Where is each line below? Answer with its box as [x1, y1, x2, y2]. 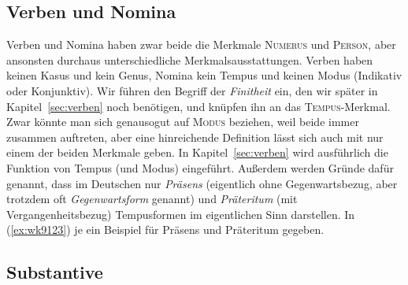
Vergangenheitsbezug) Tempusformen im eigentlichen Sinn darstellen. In [6, 205, 355, 222]
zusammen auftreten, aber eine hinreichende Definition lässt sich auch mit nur [6, 128, 384, 145]
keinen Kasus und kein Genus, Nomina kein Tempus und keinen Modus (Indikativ [6, 67, 402, 83]
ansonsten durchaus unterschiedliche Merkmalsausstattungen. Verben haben [6, 51, 373, 68]
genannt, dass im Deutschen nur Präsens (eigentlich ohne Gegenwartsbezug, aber [6, 175, 398, 191]
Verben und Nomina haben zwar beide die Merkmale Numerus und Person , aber [6, 36, 396, 53]
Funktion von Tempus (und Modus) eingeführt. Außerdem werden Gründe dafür [6, 159, 394, 176]
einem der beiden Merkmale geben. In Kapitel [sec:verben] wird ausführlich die [6, 144, 388, 161]
